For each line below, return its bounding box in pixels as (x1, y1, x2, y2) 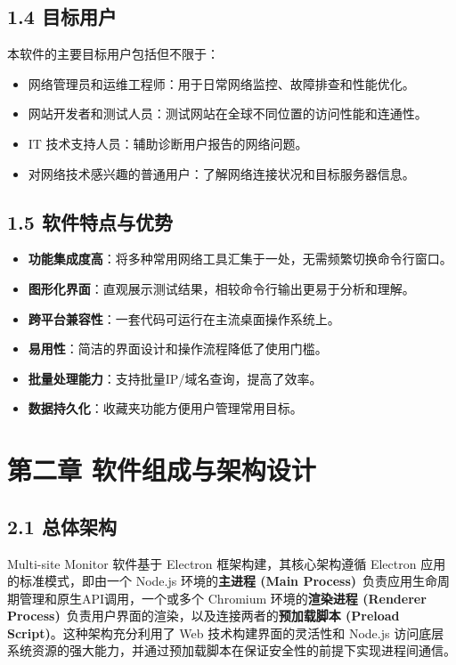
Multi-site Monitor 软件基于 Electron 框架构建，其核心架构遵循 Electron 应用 (7, 554, 446, 572)
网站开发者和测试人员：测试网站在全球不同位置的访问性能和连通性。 (28, 104, 427, 123)
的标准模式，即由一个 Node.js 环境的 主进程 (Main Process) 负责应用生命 (7, 572, 438, 590)
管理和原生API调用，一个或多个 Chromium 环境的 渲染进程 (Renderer (19, 588, 427, 607)
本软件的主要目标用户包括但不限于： (7, 45, 219, 63)
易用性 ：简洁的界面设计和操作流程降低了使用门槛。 (28, 339, 328, 358)
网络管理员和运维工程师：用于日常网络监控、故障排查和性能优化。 (28, 74, 415, 93)
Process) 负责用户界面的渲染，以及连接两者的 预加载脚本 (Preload (7, 606, 400, 625)
